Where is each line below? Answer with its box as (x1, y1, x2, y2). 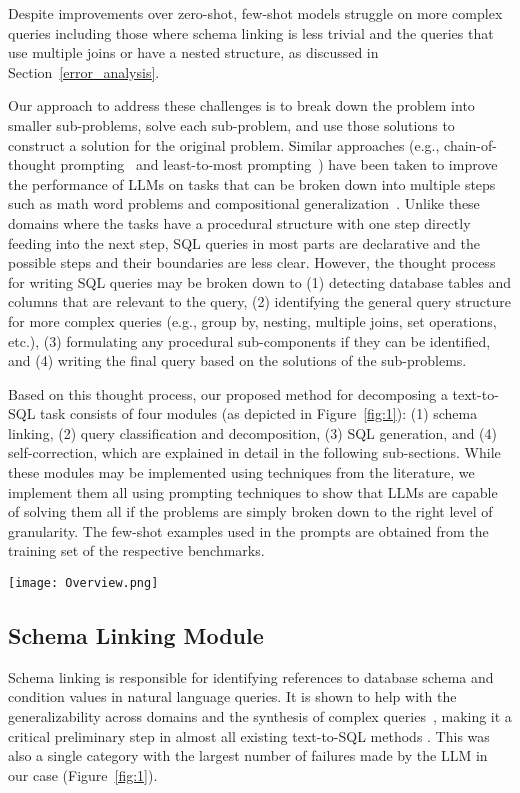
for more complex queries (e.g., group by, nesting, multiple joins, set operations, (8, 310, 497, 331)
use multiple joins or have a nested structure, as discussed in (8, 42, 379, 63)
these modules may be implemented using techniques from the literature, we (8, 462, 475, 483)
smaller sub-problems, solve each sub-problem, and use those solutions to (8, 114, 455, 135)
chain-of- (444, 134, 497, 155)
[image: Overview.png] (8, 576, 159, 591)
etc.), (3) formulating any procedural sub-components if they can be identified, (8, 330, 491, 351)
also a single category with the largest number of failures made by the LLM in (8, 745, 488, 766)
